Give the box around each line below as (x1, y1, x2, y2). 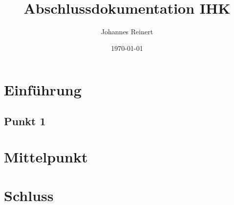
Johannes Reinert (101, 26, 153, 37)
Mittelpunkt (4, 147, 88, 167)
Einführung (4, 80, 82, 100)
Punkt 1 (4, 113, 46, 128)
